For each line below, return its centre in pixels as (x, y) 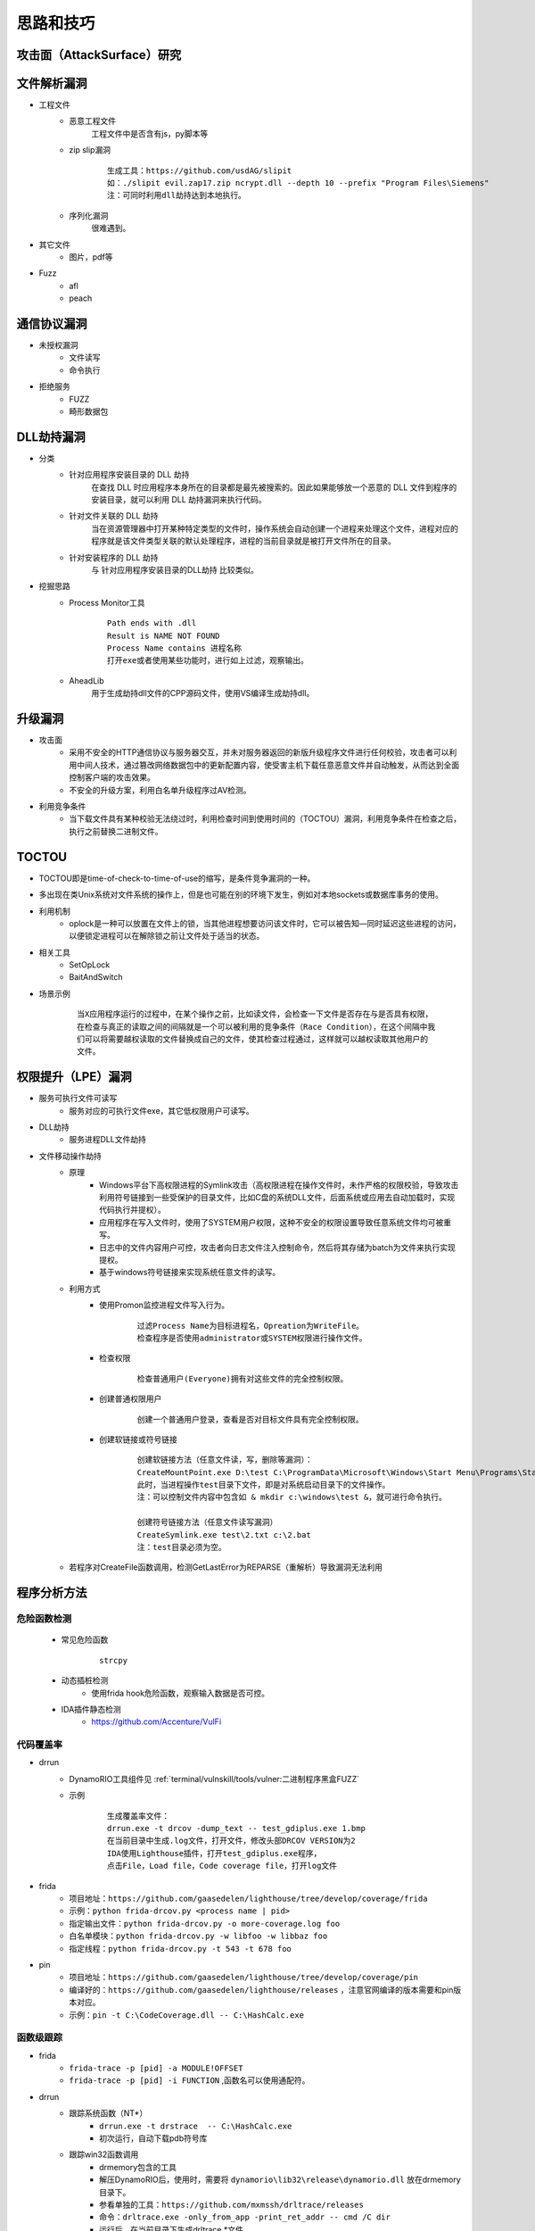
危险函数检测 (44, 1619)
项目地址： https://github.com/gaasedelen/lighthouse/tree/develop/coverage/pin (244, 1978)
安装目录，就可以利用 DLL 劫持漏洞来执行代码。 (179, 500)
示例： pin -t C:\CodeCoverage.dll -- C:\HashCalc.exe (187, 2015)
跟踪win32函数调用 (104, 2154)
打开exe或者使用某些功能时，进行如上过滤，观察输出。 (208, 661)
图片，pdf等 (91, 257)
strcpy (114, 1660)
